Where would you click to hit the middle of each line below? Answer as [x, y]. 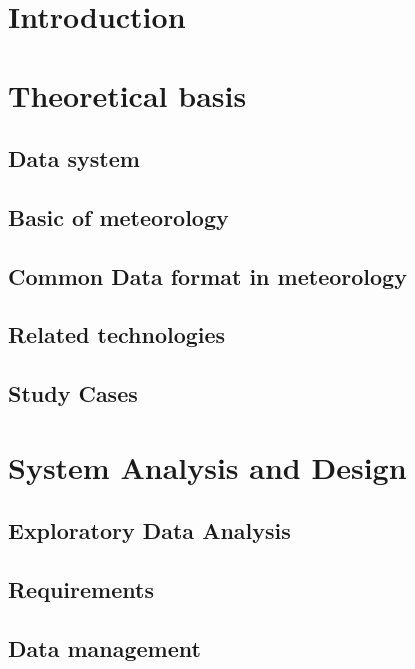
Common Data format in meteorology [207, 275]
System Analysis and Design [207, 466]
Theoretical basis [127, 94]
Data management [104, 647]
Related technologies [117, 334]
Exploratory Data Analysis [149, 530]
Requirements [81, 589]
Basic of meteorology [118, 216]
